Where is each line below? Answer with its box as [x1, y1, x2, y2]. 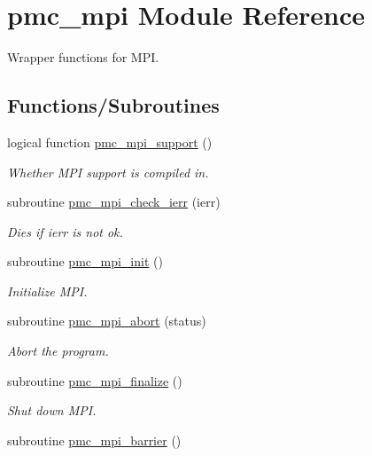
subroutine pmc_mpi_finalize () [7, 371, 182, 389]
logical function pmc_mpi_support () [7, 132, 213, 151]
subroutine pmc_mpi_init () [7, 252, 163, 271]
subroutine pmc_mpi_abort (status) [7, 311, 206, 330]
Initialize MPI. [7, 281, 88, 300]
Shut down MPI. [7, 401, 97, 420]
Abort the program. [7, 342, 109, 360]
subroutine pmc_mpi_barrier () [7, 430, 182, 449]
